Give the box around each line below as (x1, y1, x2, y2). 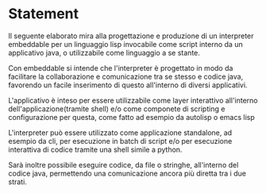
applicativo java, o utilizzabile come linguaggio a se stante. (8, 48, 201, 57)
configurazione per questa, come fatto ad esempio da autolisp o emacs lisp (8, 112, 256, 122)
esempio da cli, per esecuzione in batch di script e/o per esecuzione (8, 136, 233, 145)
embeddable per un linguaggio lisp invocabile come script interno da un (8, 39, 244, 48)
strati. (8, 176, 28, 187)
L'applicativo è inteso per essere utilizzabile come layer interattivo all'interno (8, 95, 258, 105)
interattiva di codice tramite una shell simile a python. (8, 145, 183, 154)
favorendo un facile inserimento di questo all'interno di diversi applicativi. (8, 80, 248, 90)
